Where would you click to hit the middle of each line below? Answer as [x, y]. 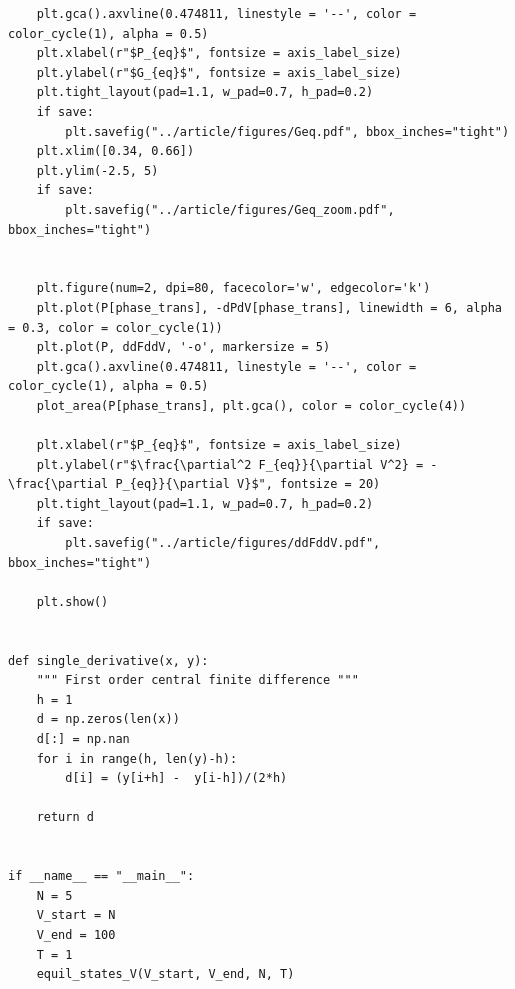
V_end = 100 [76, 934]
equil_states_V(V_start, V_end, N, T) [165, 974]
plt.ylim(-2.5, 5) [97, 170]
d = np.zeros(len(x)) [108, 719]
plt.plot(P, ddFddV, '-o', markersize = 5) [183, 347]
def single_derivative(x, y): [108, 660]
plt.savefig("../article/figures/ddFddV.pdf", [223, 543]
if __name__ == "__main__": [101, 876]
